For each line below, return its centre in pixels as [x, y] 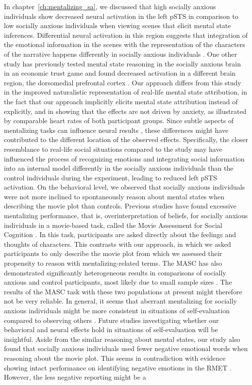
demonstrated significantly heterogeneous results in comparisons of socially [115, 272]
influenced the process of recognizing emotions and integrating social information [124, 158]
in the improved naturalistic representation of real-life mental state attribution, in [126, 92]
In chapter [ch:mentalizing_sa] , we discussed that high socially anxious [110, 6]
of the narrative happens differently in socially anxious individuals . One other [121, 54]
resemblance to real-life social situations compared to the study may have [113, 149]
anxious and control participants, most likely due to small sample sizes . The [118, 282]
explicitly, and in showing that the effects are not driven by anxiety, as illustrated [125, 111]
